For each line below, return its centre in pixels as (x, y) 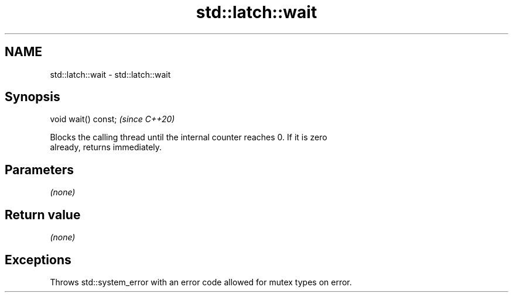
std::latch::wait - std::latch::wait (110, 74)
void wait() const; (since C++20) (112, 119)
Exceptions (38, 260)
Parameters (39, 170)
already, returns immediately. (106, 147)
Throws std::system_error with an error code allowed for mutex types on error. (201, 282)
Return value (43, 215)
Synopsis (33, 97)
